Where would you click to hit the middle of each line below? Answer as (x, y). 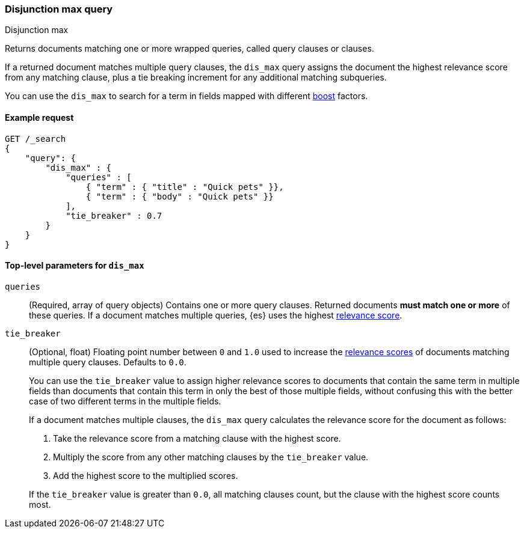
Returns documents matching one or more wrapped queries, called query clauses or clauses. (190, 49)
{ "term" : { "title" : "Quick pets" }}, (185, 187)
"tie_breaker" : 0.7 (114, 215)
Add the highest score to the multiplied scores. (146, 475)
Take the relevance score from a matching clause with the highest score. (197, 438)
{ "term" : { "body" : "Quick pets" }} (180, 196)
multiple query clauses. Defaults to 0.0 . (108, 362)
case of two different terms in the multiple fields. (125, 401)
